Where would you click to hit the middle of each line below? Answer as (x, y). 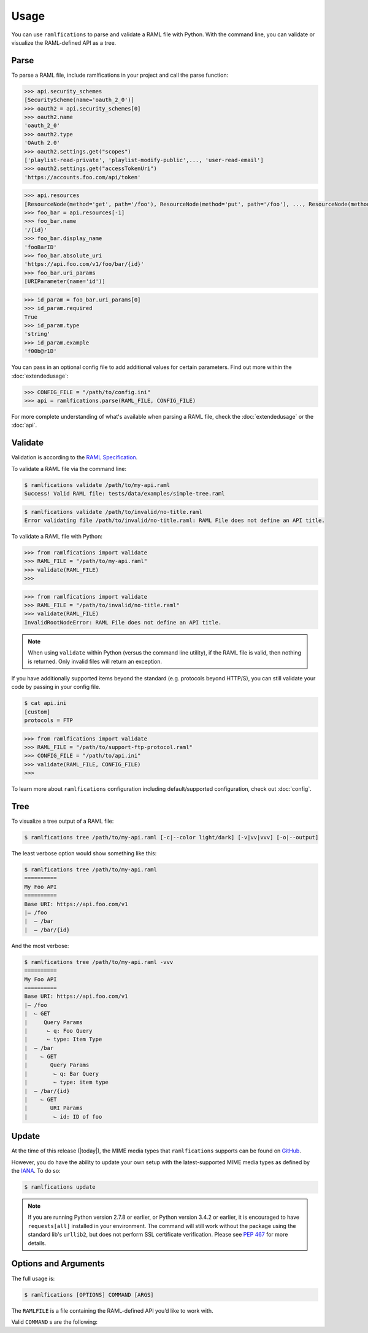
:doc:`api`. (24, 425)
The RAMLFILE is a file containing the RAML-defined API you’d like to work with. (113, 1310)
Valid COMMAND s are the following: (55, 1322)
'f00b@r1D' (40, 351)
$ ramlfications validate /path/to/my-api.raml (97, 485)
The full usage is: (33, 1278)
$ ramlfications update (60, 1187)
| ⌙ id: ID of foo (63, 1117)
